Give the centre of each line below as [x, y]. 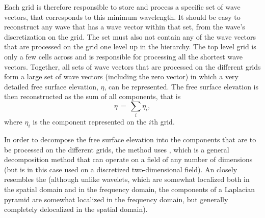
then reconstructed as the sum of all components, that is [92, 96]
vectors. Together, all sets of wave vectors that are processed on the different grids [132, 66]
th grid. [163, 122]
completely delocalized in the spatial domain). [76, 209]
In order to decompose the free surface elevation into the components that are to [130, 139]
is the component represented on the [90, 122]
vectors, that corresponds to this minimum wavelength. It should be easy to [122, 17]
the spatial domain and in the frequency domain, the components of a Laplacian [129, 189]
